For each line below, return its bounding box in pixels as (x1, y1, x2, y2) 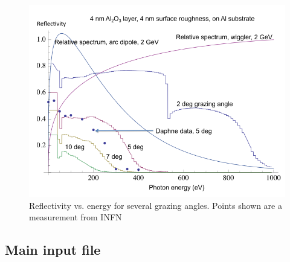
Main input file (5, 240, 101, 259)
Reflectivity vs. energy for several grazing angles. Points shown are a (29, 199, 282, 211)
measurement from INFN (29, 211, 122, 223)
